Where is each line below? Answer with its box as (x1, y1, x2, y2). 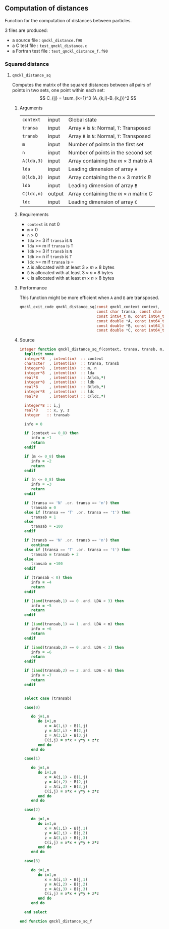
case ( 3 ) (24, 859, 41, 864)
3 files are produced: (5, 27, 48, 33)
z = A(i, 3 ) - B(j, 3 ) (44, 886, 88, 892)
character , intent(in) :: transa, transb (24, 361, 120, 366)
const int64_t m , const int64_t (96, 314, 164, 319)
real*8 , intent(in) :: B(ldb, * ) (24, 385, 106, 390)
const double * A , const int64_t (96, 318, 164, 323)
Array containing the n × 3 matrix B (68, 174, 151, 181)
